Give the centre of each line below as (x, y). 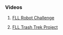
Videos (14, 7)
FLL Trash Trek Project (35, 27)
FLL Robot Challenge (33, 18)
